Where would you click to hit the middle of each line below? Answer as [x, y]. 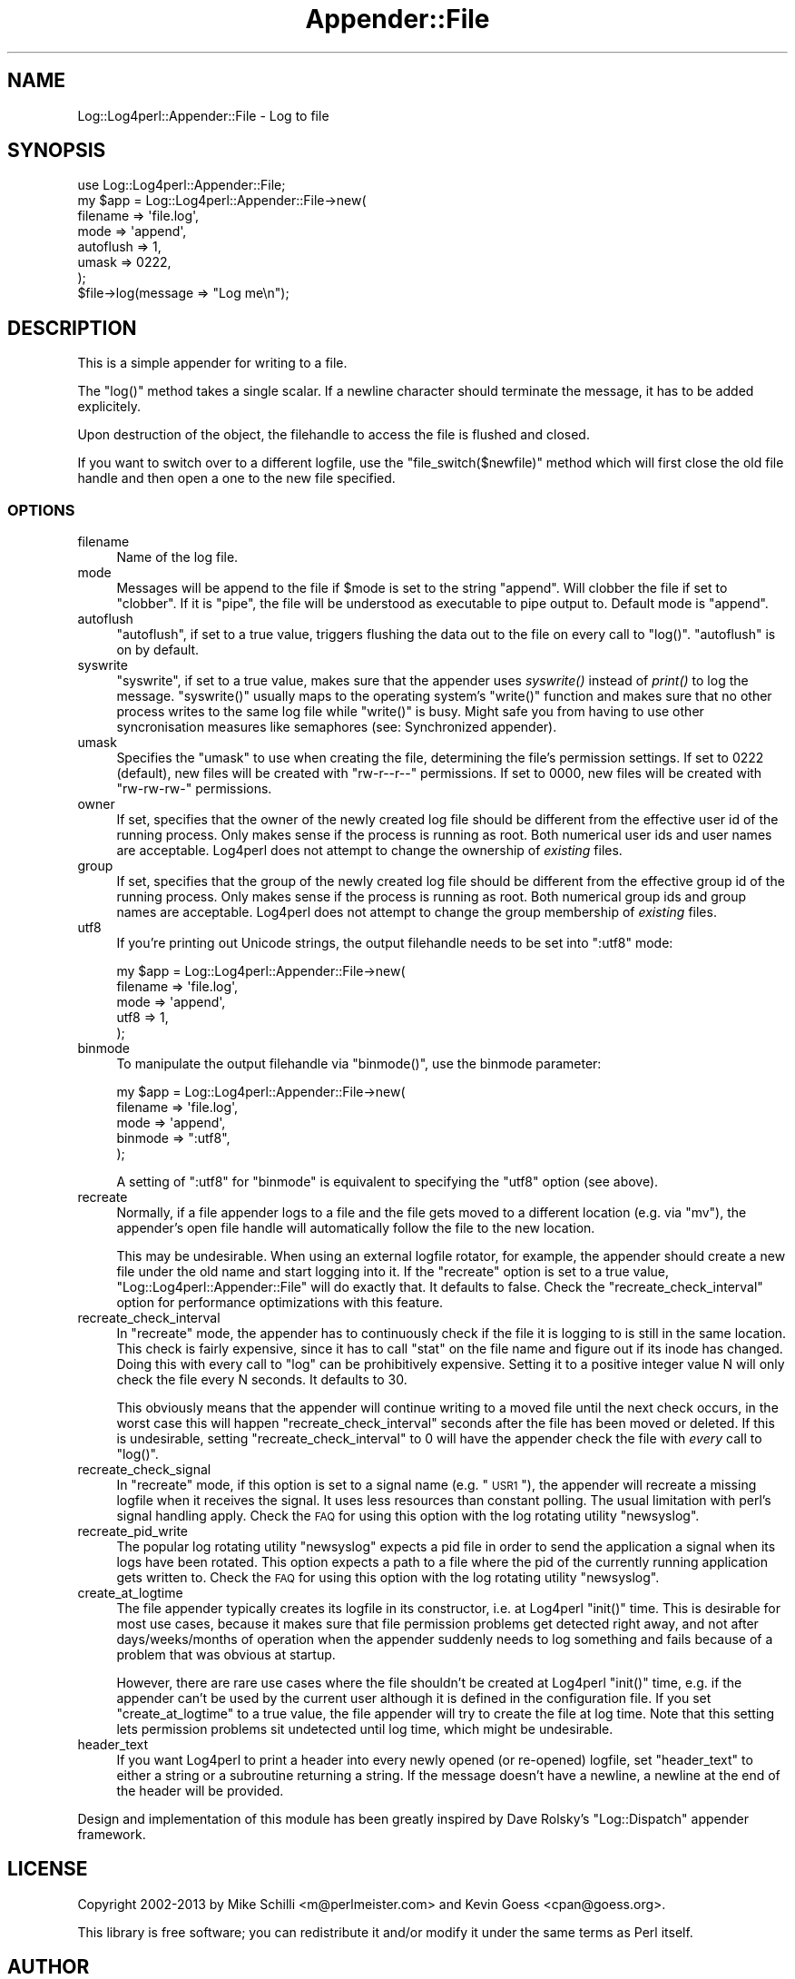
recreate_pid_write [133, 1531]
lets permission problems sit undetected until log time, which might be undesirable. [365, 1729]
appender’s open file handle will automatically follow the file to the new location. [356, 1228]
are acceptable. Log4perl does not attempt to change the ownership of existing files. [369, 851]
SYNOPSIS [57, 151]
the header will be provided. [200, 1791]
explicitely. [109, 407]
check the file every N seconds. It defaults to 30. [262, 1380]
